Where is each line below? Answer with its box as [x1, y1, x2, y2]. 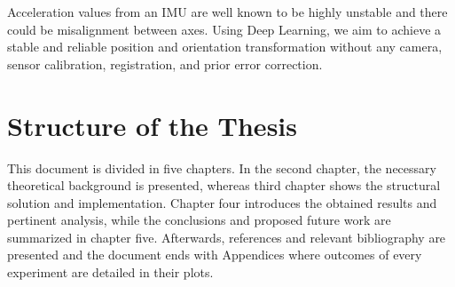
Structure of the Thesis [7, 107, 297, 143]
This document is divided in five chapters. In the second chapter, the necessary [7, 158, 436, 177]
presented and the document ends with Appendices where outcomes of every [7, 245, 422, 264]
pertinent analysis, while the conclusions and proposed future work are [7, 211, 391, 229]
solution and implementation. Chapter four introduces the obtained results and [7, 193, 437, 211]
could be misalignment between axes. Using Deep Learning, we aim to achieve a [7, 20, 442, 38]
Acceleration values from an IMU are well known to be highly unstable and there [7, 3, 448, 20]
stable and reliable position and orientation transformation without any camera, [7, 37, 443, 56]
